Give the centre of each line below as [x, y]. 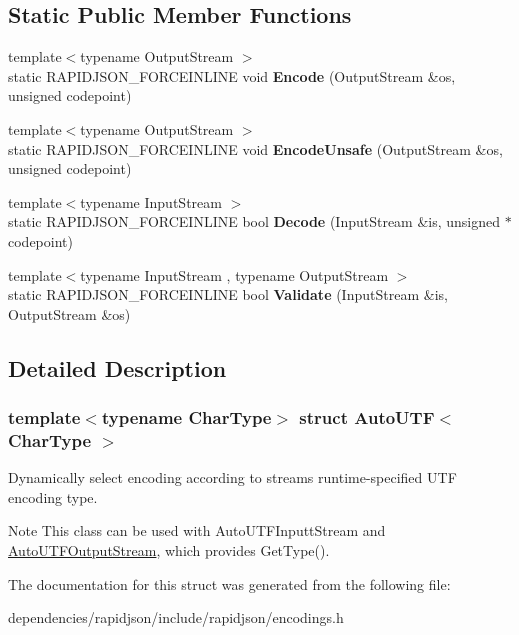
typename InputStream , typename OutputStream [234, 274]
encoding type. [53, 496]
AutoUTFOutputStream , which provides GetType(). [169, 550]
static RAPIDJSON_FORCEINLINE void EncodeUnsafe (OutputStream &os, [255, 148]
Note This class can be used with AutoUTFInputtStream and [197, 530]
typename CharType [186, 417]
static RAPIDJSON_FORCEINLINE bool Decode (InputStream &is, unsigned [254, 221]
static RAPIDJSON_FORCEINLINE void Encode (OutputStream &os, [232, 75]
